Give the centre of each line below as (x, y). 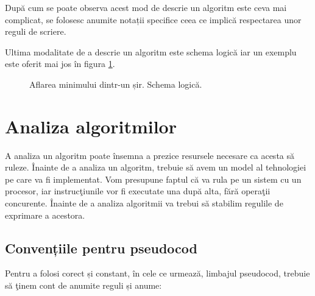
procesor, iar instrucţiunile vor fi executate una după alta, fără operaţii (138, 191)
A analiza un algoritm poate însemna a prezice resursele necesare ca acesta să (150, 155)
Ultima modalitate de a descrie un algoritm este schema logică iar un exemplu (151, 51)
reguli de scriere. (36, 31)
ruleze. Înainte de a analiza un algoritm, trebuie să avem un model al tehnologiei (156, 167)
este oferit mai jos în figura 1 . (60, 64)
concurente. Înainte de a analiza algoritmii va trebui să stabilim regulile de (144, 203)
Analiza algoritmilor (91, 126)
